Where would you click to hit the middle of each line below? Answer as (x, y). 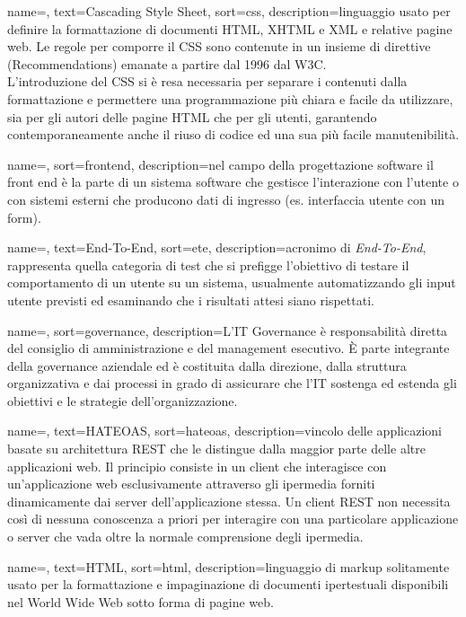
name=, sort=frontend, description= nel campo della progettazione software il (220, 164)
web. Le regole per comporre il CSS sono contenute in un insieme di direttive (219, 46)
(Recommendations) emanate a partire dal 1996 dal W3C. (167, 63)
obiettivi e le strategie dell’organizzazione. (123, 400)
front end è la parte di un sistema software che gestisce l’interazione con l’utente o (233, 182)
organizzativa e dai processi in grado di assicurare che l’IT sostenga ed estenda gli (232, 383)
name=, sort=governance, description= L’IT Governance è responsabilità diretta (228, 330)
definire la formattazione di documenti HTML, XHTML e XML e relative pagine (230, 28)
